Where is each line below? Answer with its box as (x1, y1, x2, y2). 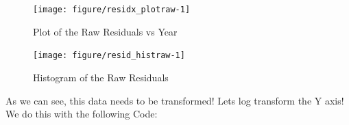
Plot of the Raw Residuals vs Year (33, 24, 178, 38)
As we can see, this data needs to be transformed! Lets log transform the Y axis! (5, 93, 344, 107)
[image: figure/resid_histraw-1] (33, 51, 185, 61)
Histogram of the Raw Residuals (33, 70, 169, 84)
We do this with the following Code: (5, 107, 158, 121)
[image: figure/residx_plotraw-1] (33, 5, 191, 14)
